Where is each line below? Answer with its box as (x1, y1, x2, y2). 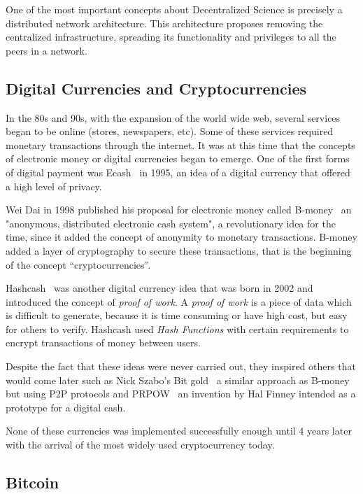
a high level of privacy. (6, 178, 102, 193)
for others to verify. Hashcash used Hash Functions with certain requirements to (6, 321, 349, 336)
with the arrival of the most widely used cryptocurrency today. (6, 437, 275, 452)
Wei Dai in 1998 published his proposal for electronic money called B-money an (6, 202, 352, 217)
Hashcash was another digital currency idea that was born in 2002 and (6, 281, 313, 295)
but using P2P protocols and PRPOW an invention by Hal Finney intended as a (6, 386, 356, 401)
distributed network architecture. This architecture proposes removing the (6, 15, 323, 30)
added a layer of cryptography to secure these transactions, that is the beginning (6, 243, 352, 257)
